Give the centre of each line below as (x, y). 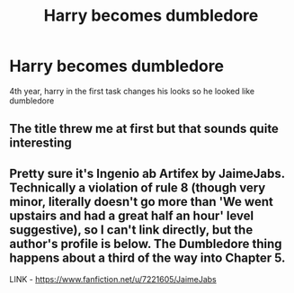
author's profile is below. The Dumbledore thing (146, 244)
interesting (40, 143)
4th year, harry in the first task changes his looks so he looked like (132, 91)
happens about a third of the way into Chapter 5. (147, 257)
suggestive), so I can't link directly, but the (131, 230)
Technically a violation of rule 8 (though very (138, 187)
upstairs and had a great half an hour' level (132, 215)
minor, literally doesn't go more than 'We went (142, 202)
